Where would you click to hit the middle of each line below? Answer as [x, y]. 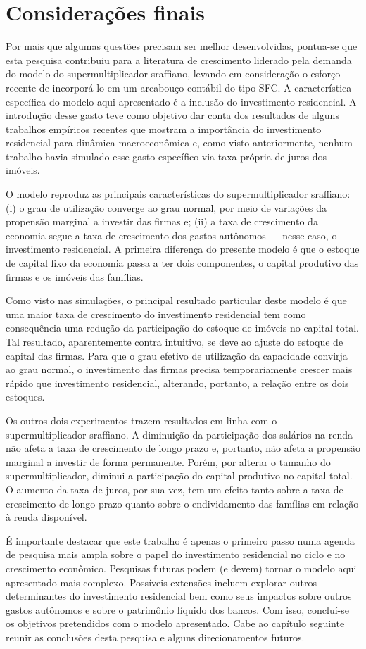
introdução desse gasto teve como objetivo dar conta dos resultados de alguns [172, 115]
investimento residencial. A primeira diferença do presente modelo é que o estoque [183, 249]
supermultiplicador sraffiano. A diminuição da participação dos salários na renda [179, 434]
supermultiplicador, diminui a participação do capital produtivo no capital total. [179, 475]
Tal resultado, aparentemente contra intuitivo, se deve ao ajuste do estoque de [175, 341]
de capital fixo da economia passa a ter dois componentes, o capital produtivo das [182, 263]
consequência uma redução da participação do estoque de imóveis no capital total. [182, 328]
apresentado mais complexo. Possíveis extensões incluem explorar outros [161, 582]
